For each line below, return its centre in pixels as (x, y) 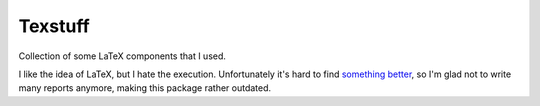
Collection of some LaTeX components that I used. (122, 56)
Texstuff (54, 26)
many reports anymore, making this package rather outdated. (145, 88)
